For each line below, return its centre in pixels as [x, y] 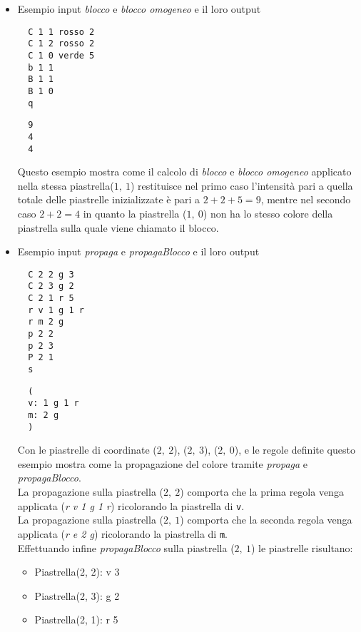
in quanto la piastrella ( [135, 213]
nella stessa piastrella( [66, 185]
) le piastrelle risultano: [302, 547]
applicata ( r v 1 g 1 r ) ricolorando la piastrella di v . [131, 505]
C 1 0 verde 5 [61, 55]
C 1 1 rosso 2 [61, 32]
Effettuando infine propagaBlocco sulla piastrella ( [126, 547]
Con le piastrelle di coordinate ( [87, 450]
